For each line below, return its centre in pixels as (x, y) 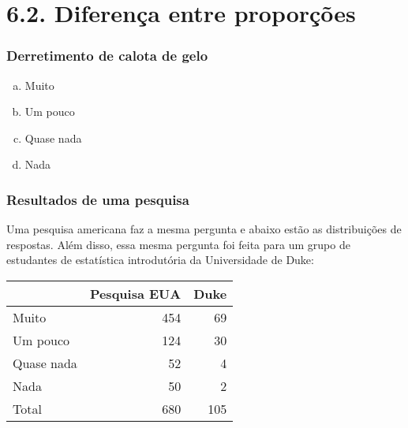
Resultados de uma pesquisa (98, 199)
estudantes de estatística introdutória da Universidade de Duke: (160, 260)
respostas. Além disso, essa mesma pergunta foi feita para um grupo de (178, 244)
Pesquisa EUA (135, 293)
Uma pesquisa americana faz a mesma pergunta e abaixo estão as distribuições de (204, 229)
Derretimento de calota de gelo (107, 56)
